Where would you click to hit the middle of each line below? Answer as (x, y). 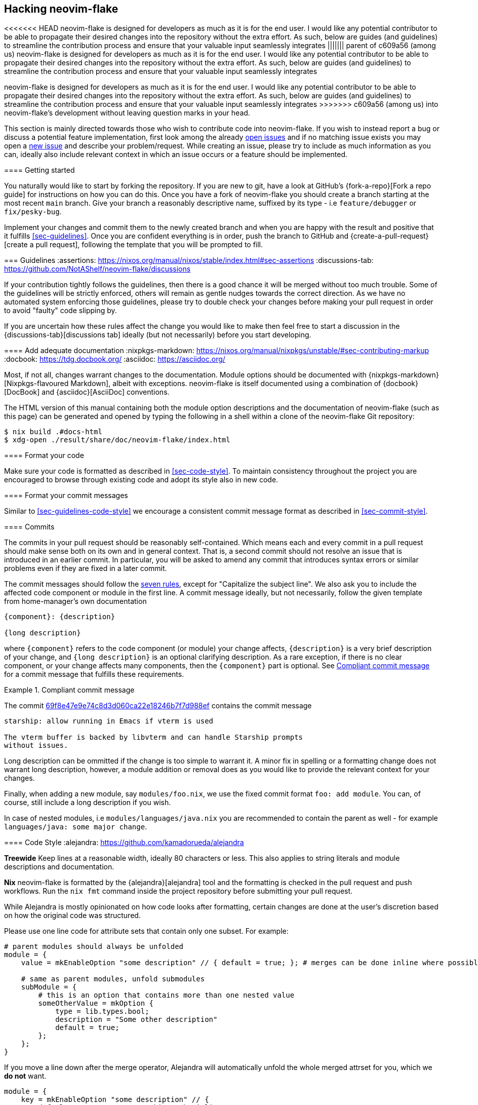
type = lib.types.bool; (102, 1012)
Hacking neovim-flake (61, 9)
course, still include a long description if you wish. (88, 803)
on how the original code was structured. (72, 916)
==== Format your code (44, 455)
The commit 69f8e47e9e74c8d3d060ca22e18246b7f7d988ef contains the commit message (158, 706)
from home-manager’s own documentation (75, 601)
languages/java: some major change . (76, 827)
